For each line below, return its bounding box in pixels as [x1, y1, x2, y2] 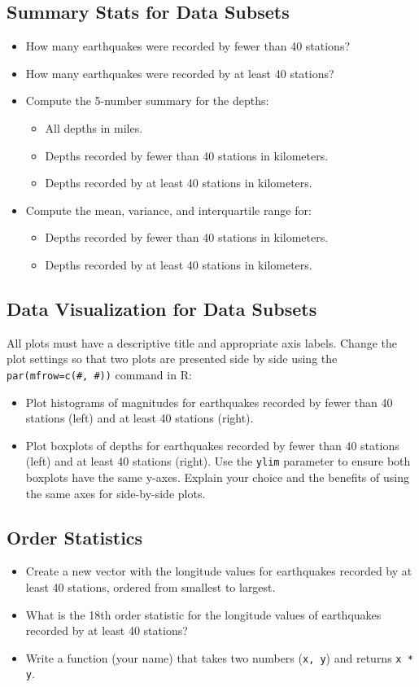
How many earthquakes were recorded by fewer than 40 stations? [25, 37, 351, 55]
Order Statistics [7, 524, 143, 549]
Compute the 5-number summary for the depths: [25, 92, 269, 109]
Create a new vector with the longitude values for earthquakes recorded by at [25, 562, 412, 580]
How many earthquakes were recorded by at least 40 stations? [25, 64, 334, 81]
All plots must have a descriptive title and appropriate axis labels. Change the [7, 334, 398, 351]
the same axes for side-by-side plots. [25, 484, 206, 501]
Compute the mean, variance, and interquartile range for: [25, 201, 312, 218]
